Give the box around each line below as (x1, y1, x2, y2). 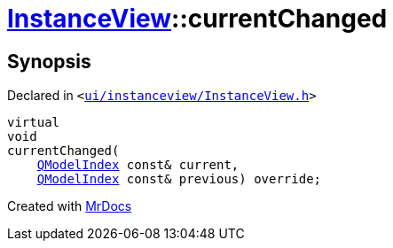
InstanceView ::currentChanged (7, 4, 388, 34)
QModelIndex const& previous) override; (36, 172, 322, 187)
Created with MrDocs (7, 198, 132, 214)
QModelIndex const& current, (36, 158, 240, 173)
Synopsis (7, 50, 91, 73)
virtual (7, 115, 60, 130)
